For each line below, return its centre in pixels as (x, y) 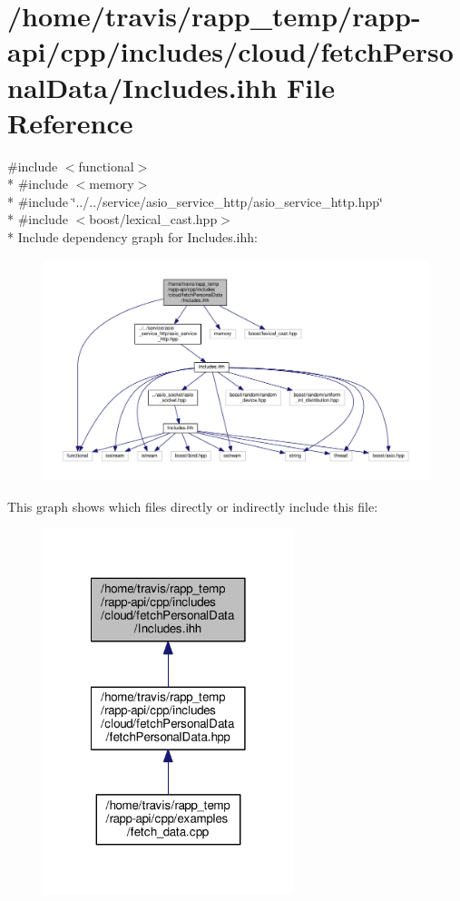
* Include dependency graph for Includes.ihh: (132, 237)
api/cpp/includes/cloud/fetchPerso (230, 51)
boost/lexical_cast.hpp (153, 219)
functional (106, 166)
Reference (70, 122)
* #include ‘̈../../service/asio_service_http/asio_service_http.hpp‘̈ (195, 201)
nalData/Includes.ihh (142, 87)
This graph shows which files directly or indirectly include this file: (193, 506)
